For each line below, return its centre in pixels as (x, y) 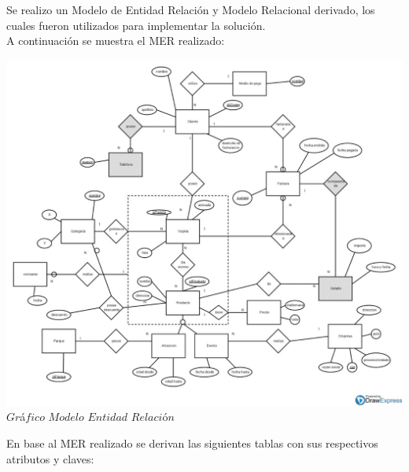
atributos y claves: (50, 458)
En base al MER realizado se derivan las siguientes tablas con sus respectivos (192, 442)
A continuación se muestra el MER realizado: (116, 41)
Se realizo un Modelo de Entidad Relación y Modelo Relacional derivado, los (191, 9)
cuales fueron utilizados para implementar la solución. (136, 25)
